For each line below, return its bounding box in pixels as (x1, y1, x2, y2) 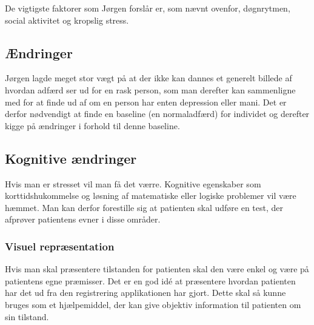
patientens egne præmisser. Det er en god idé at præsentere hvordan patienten (5, 274, 296, 287)
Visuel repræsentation (5, 238, 115, 253)
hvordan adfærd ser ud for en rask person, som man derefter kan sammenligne (5, 83, 296, 96)
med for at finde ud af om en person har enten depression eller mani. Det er (5, 95, 287, 108)
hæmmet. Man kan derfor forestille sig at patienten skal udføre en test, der (5, 201, 284, 213)
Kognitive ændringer (5, 149, 137, 167)
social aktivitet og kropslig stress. (5, 13, 129, 26)
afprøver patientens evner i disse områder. (5, 213, 161, 226)
